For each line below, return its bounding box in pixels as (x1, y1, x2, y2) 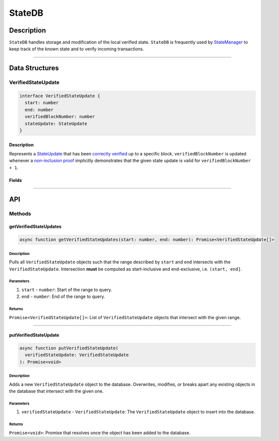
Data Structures (9, 64, 59, 73)
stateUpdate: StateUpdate (25, 121, 87, 126)
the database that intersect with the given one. (9, 388, 104, 394)
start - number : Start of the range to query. (21, 287, 112, 293)
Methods (9, 210, 32, 217)
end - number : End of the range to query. (21, 294, 105, 299)
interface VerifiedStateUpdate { (19, 93, 101, 99)
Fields (9, 177, 22, 183)
